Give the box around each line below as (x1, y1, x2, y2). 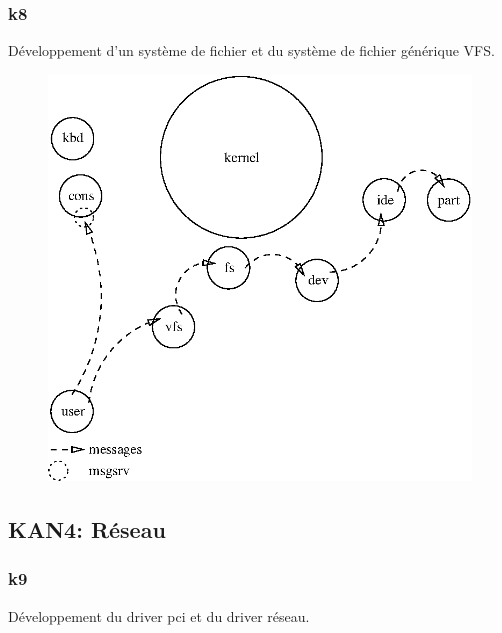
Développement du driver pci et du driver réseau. (8, 605, 310, 626)
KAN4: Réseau (8, 514, 166, 545)
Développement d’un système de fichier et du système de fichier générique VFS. (8, 40, 495, 61)
